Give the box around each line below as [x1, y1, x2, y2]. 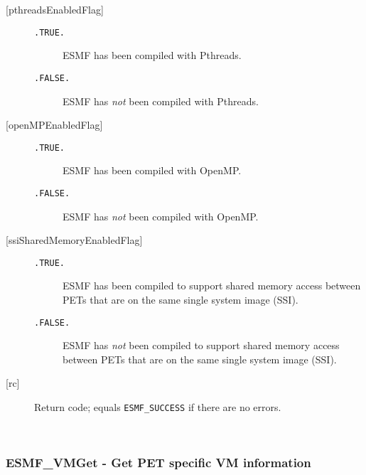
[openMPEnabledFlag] [6, 117, 103, 132]
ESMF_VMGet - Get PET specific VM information [6, 454, 311, 471]
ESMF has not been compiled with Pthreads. [63, 93, 259, 108]
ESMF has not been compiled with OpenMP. [63, 208, 259, 223]
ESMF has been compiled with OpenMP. [63, 163, 242, 178]
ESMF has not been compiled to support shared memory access [63, 338, 340, 353]
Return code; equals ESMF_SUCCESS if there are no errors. [34, 400, 281, 415]
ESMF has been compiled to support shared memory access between [63, 278, 361, 293]
